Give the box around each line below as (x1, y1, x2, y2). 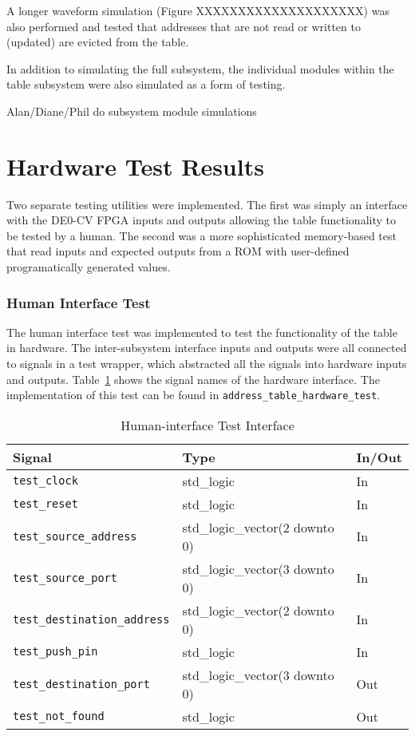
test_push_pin (13, 645, 98, 659)
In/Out (356, 447, 402, 466)
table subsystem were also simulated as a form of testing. (6, 76, 286, 93)
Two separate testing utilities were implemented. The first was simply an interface (6, 196, 408, 212)
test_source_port (13, 571, 117, 584)
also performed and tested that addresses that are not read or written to (6, 18, 361, 34)
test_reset (13, 497, 78, 511)
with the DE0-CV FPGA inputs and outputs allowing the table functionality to (6, 212, 396, 228)
